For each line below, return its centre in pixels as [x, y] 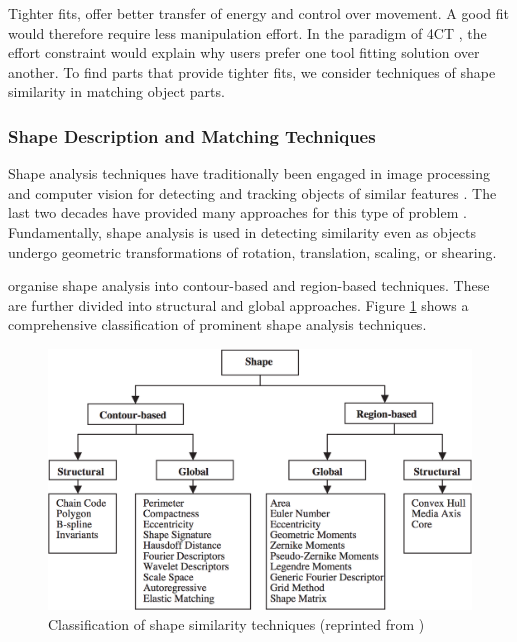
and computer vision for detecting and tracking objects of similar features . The [252, 192]
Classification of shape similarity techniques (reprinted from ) [236, 623]
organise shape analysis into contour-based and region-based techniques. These [249, 285]
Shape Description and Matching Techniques [192, 135]
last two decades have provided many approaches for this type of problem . [237, 212]
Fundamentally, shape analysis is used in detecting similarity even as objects [242, 231]
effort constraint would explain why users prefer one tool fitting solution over [244, 52]
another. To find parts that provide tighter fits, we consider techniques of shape [252, 71]
